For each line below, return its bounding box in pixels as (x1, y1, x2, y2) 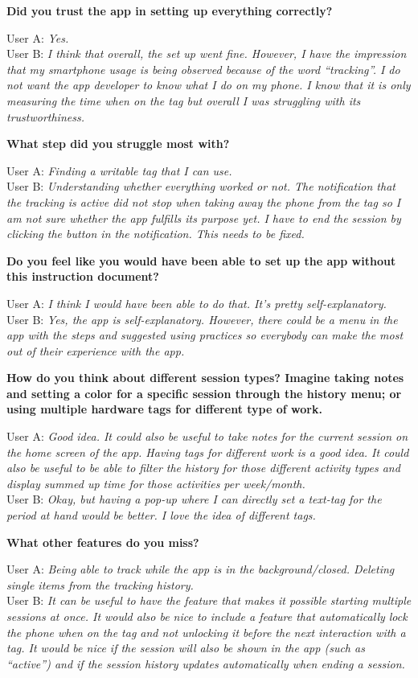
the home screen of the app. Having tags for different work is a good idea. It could (6, 443, 409, 460)
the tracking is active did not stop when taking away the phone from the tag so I (6, 193, 401, 210)
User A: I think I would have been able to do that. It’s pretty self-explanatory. (6, 294, 387, 311)
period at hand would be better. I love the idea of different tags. (6, 507, 316, 524)
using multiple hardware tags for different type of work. (6, 401, 322, 417)
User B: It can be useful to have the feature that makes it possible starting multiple (6, 592, 412, 609)
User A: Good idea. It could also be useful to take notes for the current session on (6, 428, 408, 445)
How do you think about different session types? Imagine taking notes (6, 369, 404, 386)
